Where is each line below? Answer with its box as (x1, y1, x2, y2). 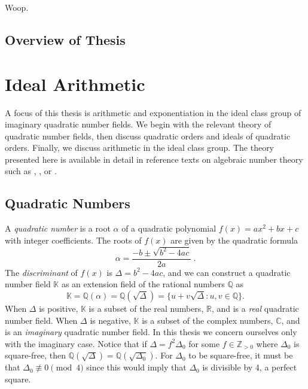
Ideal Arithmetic (5, 71, 145, 96)
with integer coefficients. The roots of (5, 233, 142, 246)
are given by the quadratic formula (170, 233, 298, 246)
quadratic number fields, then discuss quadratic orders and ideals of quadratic (5, 129, 291, 142)
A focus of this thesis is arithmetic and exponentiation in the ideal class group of (5, 106, 301, 118)
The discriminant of (5, 266, 78, 278)
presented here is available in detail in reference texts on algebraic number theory (5, 153, 303, 165)
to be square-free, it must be (188, 349, 293, 361)
